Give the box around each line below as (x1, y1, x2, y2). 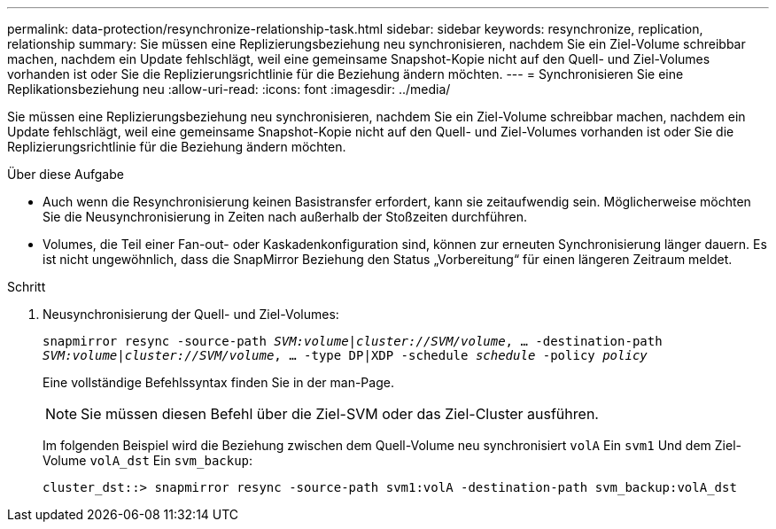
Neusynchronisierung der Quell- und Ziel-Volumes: (43, 307, 339, 322)
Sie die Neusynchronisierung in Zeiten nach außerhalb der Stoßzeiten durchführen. (43, 209, 527, 224)
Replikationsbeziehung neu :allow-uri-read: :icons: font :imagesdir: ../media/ (7, 82, 451, 97)
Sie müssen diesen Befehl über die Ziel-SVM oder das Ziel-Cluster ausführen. (81, 405, 599, 423)
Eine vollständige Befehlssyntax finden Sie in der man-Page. (43, 375, 394, 390)
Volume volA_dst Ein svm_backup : (43, 453, 253, 468)
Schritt (7, 279, 46, 294)
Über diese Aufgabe (7, 167, 124, 182)
